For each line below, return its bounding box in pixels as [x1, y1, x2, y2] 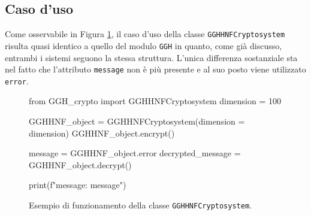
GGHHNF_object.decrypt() [29, 158, 132, 171]
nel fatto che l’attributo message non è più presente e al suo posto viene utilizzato [5, 63, 306, 75]
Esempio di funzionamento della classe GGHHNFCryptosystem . [29, 198, 252, 211]
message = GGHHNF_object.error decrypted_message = [29, 147, 241, 159]
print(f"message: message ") [29, 178, 126, 191]
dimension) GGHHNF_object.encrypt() [29, 126, 175, 139]
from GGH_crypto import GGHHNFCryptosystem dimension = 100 [29, 95, 281, 107]
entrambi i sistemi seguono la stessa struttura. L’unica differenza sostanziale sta [5, 51, 298, 63]
